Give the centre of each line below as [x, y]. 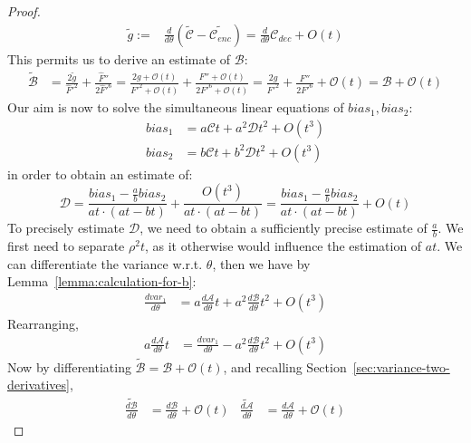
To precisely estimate [66, 228]
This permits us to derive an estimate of [119, 58]
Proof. [24, 11]
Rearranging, [43, 323]
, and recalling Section [285, 366]
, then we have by [261, 263]
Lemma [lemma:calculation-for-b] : [102, 281]
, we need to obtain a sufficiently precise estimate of [284, 228]
